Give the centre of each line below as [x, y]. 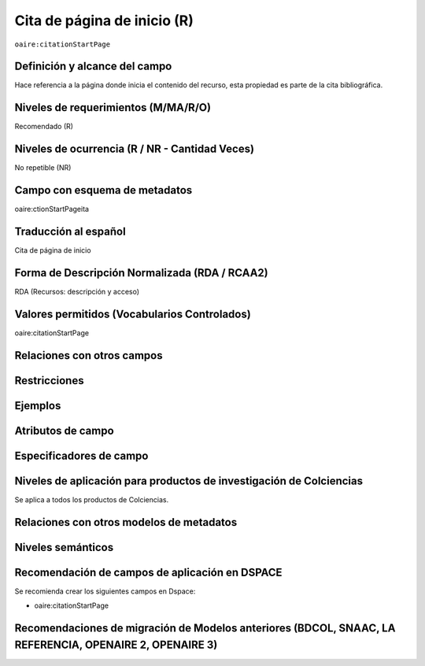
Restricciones [49, 381]
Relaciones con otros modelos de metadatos [126, 522]
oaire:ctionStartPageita [52, 209]
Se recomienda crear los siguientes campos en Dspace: [105, 591]
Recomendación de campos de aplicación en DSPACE [148, 572]
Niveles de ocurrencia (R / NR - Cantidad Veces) [135, 149]
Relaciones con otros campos [89, 355]
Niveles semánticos [64, 547]
